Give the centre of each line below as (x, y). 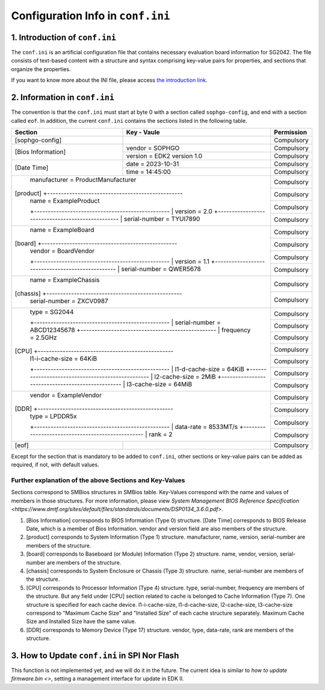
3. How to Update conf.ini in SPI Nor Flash (95, 655)
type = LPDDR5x (53, 416)
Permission (290, 132)
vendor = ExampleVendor (66, 395)
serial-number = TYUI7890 (162, 219)
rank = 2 (160, 434)
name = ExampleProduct (65, 201)
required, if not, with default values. (55, 465)
